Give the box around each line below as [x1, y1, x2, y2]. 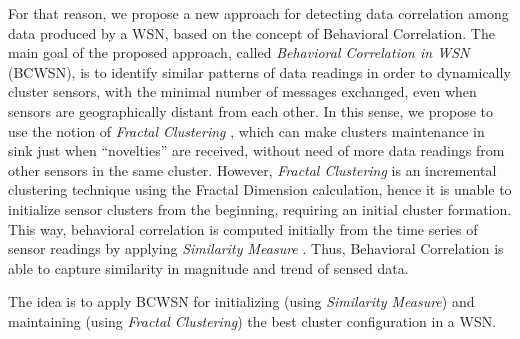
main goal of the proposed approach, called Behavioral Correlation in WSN [8, 42, 470, 63]
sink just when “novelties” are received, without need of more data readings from [8, 140, 505, 161]
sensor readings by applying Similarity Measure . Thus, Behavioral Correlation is [8, 238, 504, 259]
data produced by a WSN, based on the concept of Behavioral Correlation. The [8, 22, 495, 43]
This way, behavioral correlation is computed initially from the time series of [8, 218, 478, 239]
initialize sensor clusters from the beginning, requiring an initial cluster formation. [8, 198, 512, 219]
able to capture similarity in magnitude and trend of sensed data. [8, 257, 409, 278]
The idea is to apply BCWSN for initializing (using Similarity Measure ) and [8, 291, 475, 312]
